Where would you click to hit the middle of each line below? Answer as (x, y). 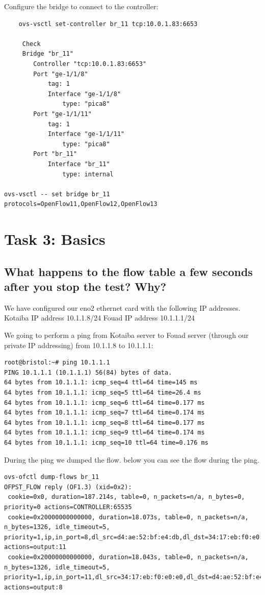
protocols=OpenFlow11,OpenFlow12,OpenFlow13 (81, 204)
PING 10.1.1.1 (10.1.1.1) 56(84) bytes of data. (88, 372)
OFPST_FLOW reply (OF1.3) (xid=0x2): (68, 487)
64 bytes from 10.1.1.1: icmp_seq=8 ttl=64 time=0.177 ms (104, 422)
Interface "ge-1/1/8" (84, 94)
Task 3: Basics (55, 239)
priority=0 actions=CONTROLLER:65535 (68, 507)
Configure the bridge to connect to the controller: (81, 6)
